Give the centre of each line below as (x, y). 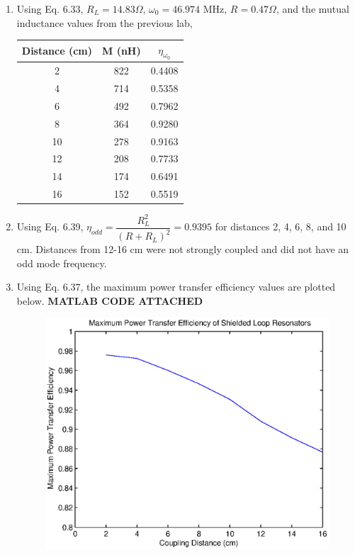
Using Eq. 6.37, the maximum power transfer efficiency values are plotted (176, 287)
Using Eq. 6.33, (50, 9)
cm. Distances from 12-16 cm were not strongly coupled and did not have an (183, 249)
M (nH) (121, 51)
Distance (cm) (57, 51)
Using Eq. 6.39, (50, 226)
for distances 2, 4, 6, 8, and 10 (281, 226)
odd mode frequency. (62, 263)
